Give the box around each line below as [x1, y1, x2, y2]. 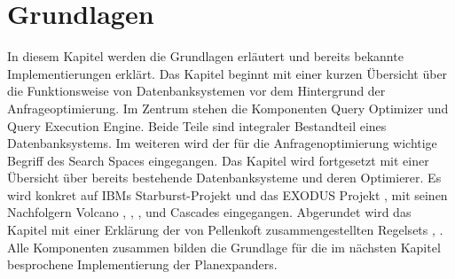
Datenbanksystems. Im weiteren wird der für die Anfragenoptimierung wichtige [7, 134, 437, 152]
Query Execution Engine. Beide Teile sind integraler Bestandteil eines [7, 116, 387, 135]
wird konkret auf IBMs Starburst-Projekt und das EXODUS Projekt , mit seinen [7, 185, 448, 204]
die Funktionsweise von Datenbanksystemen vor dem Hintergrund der [7, 81, 386, 100]
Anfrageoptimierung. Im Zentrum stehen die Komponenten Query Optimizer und [7, 98, 449, 117]
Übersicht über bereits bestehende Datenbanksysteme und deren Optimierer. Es [7, 168, 442, 187]
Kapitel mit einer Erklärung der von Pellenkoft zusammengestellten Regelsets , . [7, 221, 443, 239]
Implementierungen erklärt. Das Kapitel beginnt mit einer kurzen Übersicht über [7, 64, 448, 82]
